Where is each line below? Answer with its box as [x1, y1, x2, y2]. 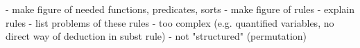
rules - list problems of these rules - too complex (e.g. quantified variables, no [6, 15, 334, 29]
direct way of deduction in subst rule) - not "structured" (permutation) [6, 29, 307, 43]
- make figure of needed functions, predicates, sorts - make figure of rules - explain [6, 2, 354, 16]
